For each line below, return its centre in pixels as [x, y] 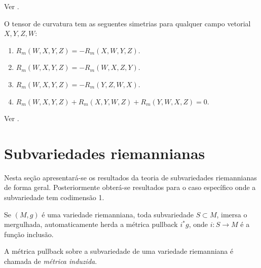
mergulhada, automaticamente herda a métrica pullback [91, 224]
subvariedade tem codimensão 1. [54, 197]
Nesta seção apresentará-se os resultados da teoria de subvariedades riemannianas [130, 177]
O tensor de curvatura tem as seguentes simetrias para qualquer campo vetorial [127, 23]
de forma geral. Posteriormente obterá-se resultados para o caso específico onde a [130, 187]
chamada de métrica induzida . [51, 261]
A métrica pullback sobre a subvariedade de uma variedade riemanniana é [119, 251]
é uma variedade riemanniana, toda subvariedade [118, 214]
